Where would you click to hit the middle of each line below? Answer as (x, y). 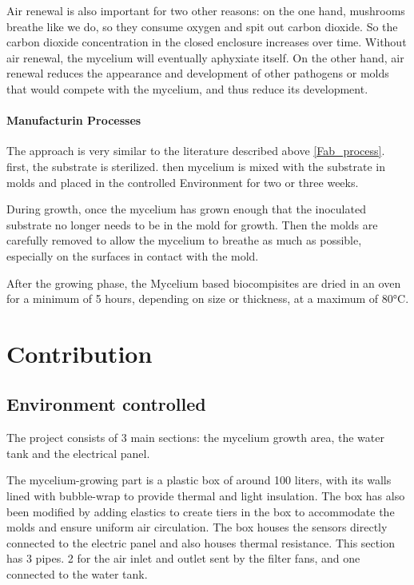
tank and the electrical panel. (78, 453)
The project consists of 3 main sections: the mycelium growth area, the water (195, 438)
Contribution (80, 353)
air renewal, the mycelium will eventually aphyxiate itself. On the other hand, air (205, 57)
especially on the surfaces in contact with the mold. (133, 255)
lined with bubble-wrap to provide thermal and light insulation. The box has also (206, 496)
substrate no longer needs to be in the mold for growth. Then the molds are (192, 224)
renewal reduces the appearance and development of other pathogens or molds (198, 73)
